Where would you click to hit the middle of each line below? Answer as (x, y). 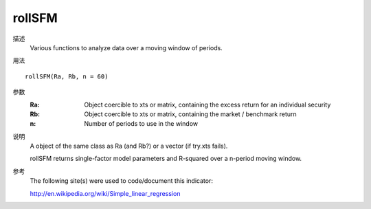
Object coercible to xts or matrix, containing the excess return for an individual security (207, 104)
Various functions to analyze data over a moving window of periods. (126, 47)
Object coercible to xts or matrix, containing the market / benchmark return (190, 114)
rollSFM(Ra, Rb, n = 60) (67, 76)
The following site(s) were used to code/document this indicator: (121, 181)
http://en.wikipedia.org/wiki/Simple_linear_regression (105, 193)
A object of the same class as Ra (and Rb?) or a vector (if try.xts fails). (129, 146)
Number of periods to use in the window (141, 124)
